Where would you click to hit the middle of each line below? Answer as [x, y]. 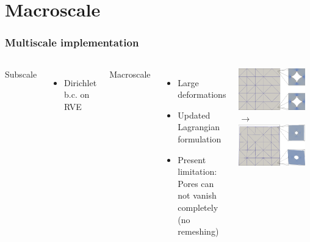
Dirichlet [81, 82]
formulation [200, 138]
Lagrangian [199, 127]
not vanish [197, 195]
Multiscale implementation [72, 42]
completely [198, 207]
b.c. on [77, 94]
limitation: [197, 171]
